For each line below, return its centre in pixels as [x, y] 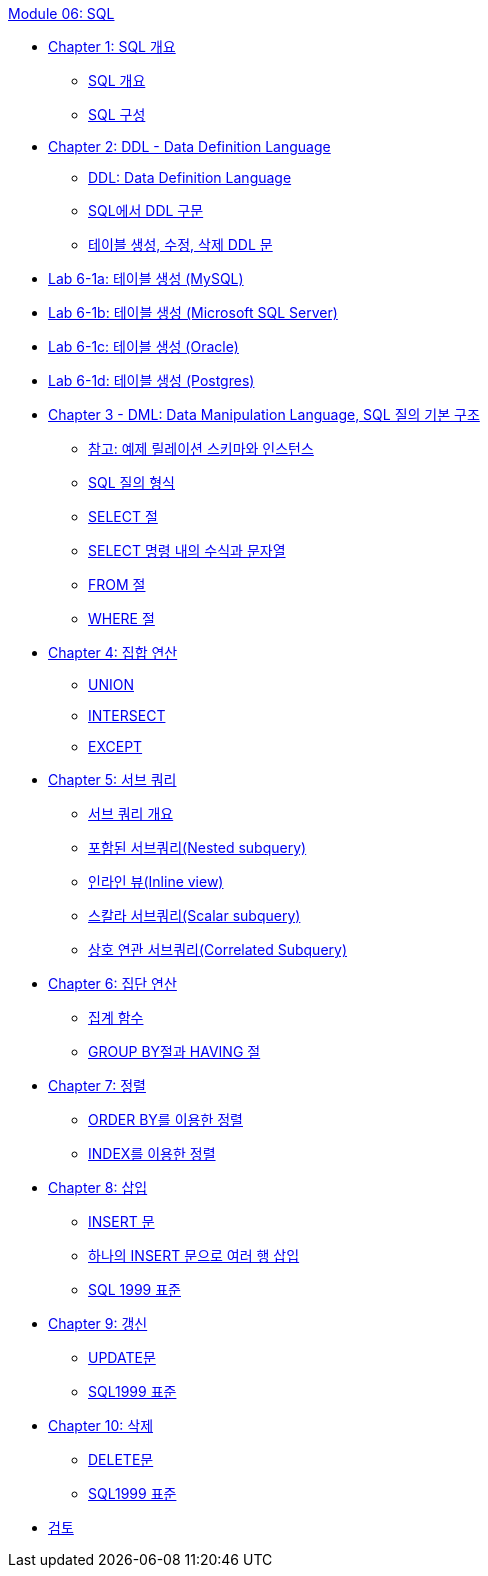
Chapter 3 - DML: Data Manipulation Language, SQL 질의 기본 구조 [264, 414]
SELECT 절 [123, 516]
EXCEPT [115, 746]
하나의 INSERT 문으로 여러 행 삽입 [194, 1255]
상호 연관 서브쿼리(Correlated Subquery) [218, 949]
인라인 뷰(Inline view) [156, 881]
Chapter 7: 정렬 [97, 1085]
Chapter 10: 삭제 [101, 1425]
